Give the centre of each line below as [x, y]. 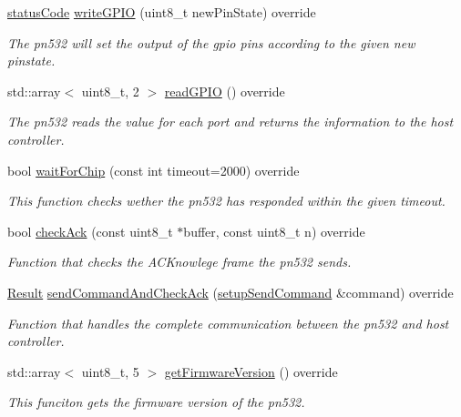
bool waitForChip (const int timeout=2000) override [154, 170]
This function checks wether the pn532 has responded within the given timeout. [226, 201]
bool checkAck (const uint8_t [90, 231]
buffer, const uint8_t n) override [274, 231]
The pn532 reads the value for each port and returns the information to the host [230, 122]
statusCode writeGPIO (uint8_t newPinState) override [162, 12]
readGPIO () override [225, 91]
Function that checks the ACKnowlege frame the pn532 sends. [179, 262]
